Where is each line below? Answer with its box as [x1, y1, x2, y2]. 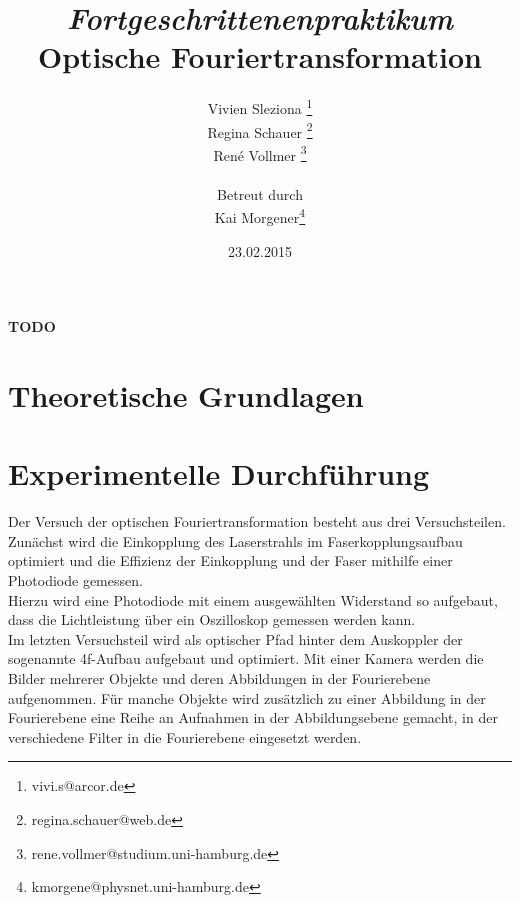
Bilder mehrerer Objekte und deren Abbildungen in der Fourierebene [8, 667, 431, 688]
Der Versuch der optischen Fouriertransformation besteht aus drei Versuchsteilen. [8, 511, 506, 532]
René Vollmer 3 [213, 141, 307, 165]
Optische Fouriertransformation [38, 36, 482, 77]
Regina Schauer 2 [207, 118, 313, 142]
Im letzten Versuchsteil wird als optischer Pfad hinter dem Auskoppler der [8, 628, 463, 649]
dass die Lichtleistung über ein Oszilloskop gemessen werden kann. [8, 609, 416, 630]
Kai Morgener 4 [214, 204, 306, 227]
